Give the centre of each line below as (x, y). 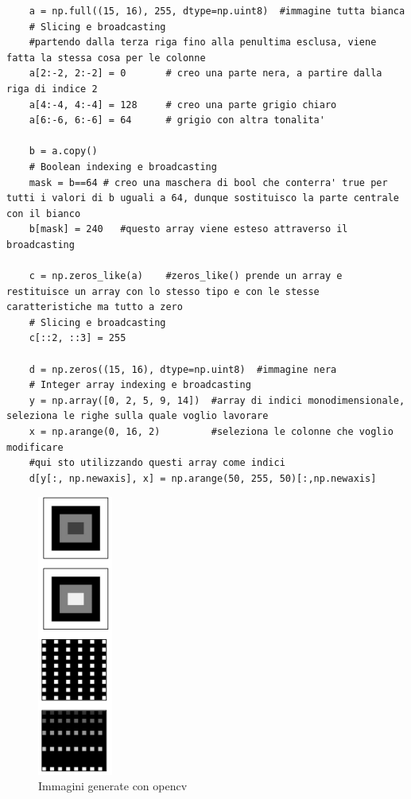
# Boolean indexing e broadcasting (123, 167)
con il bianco (44, 213)
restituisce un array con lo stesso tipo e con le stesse (163, 291)
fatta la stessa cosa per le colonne (106, 58)
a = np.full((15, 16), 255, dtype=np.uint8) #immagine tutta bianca (217, 11)
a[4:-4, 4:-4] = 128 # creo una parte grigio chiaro (183, 105)
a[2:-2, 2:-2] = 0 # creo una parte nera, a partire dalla (205, 74)
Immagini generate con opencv (113, 786)
